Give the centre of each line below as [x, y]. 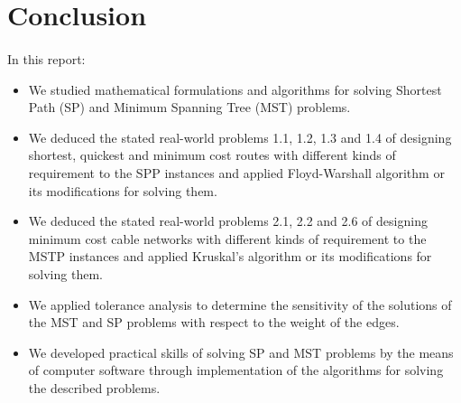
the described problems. [94, 387]
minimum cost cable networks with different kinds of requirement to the [227, 238]
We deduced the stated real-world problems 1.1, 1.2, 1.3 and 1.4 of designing [240, 137]
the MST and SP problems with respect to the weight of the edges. [214, 322]
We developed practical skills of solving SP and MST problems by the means [241, 352]
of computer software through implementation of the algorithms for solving [236, 370]
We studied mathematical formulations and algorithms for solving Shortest [235, 89]
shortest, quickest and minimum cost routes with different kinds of [212, 155]
